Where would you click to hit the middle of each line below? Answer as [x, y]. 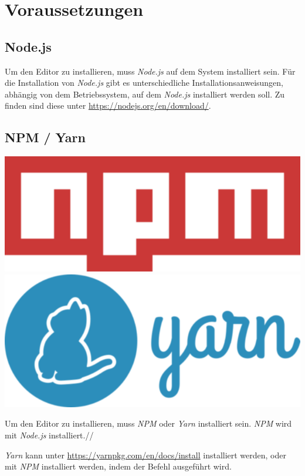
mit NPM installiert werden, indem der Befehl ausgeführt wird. [118, 466]
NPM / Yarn [45, 137]
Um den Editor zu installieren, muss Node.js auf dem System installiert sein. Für [150, 71]
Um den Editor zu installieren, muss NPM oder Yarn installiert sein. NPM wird [148, 423]
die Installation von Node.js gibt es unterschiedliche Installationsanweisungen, [144, 83]
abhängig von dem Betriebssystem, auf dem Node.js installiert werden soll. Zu [145, 94]
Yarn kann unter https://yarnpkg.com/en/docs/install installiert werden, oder [146, 455]
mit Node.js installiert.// [49, 435]
